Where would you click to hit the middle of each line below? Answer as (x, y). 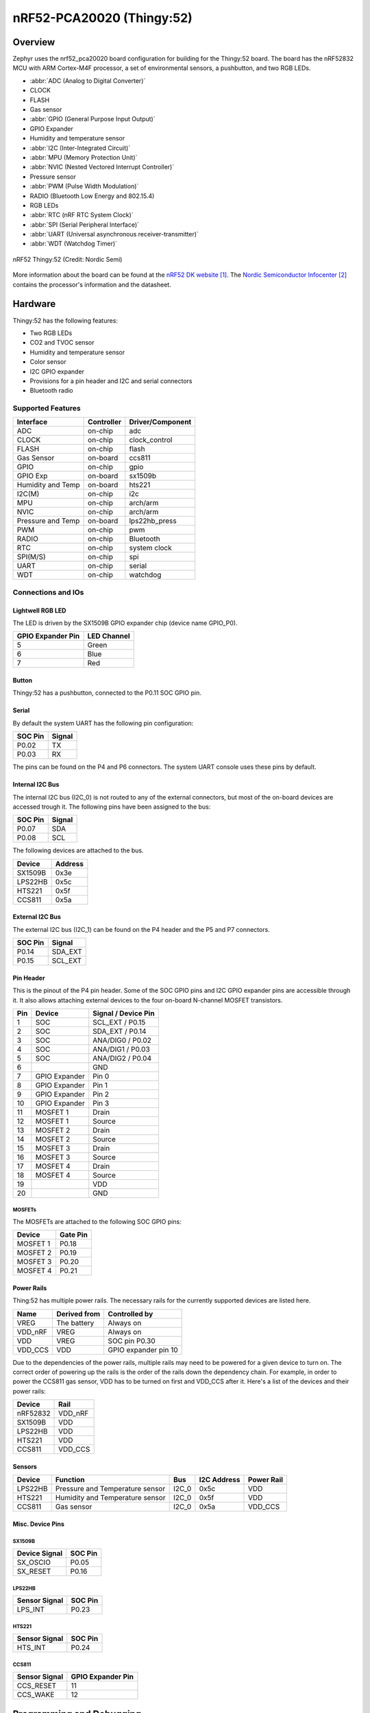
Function (70, 1480)
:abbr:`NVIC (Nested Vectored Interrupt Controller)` (102, 167)
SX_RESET (34, 1571)
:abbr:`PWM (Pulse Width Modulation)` (84, 186)
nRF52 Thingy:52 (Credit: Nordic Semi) (67, 259)
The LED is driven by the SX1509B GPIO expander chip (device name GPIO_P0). (125, 623)
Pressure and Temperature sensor (110, 1489)
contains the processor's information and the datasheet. (92, 284)
